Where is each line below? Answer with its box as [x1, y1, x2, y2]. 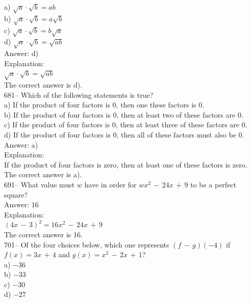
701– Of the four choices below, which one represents [4, 239, 169, 250]
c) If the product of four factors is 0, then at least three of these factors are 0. [4, 119, 247, 130]
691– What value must [4, 179, 75, 189]
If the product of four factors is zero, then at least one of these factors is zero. [4, 159, 247, 170]
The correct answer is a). [4, 169, 82, 180]
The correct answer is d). [4, 79, 83, 90]
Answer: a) [4, 139, 38, 150]
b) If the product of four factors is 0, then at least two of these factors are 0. [4, 109, 243, 120]
